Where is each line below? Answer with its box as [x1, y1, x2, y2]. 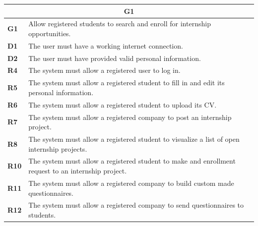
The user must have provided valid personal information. [28, 53, 201, 63]
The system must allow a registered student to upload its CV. [28, 99, 217, 110]
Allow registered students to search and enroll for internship [28, 18, 211, 29]
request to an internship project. [28, 166, 127, 176]
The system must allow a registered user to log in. [28, 65, 181, 75]
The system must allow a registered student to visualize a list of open [28, 134, 240, 144]
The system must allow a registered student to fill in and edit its [28, 77, 225, 88]
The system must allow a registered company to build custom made [28, 177, 234, 188]
